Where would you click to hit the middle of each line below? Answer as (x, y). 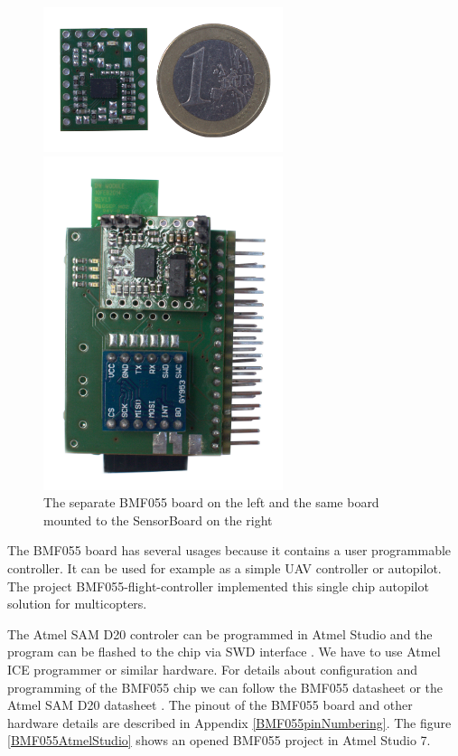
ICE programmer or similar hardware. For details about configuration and (213, 669)
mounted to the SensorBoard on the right (158, 520)
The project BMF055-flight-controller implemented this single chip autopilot (218, 586)
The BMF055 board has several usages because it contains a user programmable (229, 550)
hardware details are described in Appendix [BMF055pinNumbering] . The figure (229, 722)
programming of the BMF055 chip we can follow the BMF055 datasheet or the (225, 687)
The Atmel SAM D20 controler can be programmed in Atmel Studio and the (220, 633)
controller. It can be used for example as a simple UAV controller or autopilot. (224, 567)
